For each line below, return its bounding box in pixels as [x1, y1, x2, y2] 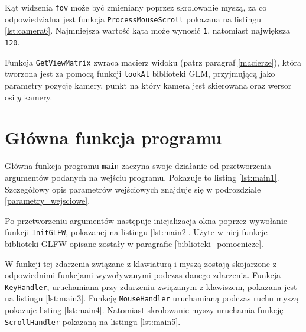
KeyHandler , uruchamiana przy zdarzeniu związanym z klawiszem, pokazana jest [5, 280, 297, 292]
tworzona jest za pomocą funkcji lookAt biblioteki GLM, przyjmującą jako [5, 67, 275, 80]
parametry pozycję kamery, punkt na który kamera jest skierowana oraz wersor [5, 79, 292, 91]
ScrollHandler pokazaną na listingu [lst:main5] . [5, 315, 181, 327]
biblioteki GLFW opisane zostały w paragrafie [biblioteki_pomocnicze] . [5, 237, 263, 249]
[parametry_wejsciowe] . [5, 194, 90, 207]
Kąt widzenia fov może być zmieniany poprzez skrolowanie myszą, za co [5, 1, 267, 13]
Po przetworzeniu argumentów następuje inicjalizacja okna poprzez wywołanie [5, 214, 288, 226]
